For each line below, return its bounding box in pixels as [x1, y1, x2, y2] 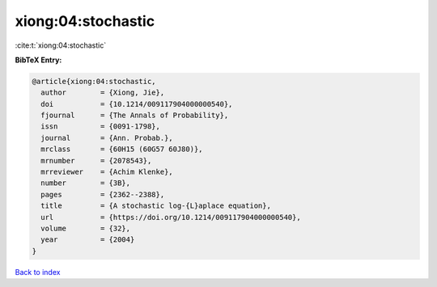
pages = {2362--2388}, [40, 190, 165, 199]
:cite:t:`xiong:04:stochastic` [15, 40, 107, 50]
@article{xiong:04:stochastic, [32, 77, 157, 86]
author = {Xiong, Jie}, [40, 88, 165, 97]
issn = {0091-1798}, [40, 122, 161, 131]
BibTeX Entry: [15, 55, 62, 65]
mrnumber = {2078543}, [40, 156, 152, 165]
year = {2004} [40, 235, 135, 244]
